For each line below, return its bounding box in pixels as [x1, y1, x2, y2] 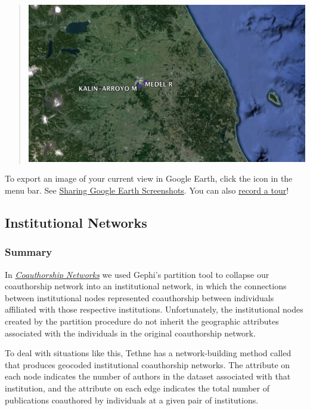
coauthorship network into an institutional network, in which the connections [5, 280, 287, 292]
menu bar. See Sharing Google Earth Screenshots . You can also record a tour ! [5, 184, 289, 197]
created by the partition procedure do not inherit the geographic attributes [5, 315, 279, 328]
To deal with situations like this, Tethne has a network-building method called [5, 347, 292, 359]
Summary [5, 244, 52, 259]
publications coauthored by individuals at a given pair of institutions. [5, 393, 259, 406]
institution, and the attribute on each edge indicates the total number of [5, 382, 269, 394]
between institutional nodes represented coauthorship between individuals [5, 291, 274, 304]
